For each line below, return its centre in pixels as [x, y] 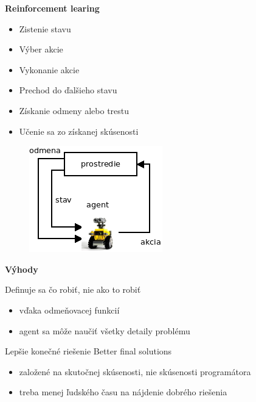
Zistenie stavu [45, 28]
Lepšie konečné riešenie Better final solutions [88, 351]
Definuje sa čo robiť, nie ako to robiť [73, 289]
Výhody [22, 269]
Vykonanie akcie [49, 69]
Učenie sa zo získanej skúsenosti [79, 131]
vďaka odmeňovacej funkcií [69, 310]
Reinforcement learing [52, 8]
